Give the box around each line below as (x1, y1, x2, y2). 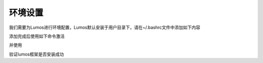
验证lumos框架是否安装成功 (9, 51, 64, 57)
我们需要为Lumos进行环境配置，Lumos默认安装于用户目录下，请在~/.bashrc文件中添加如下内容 (9, 24, 201, 30)
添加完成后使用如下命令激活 (9, 33, 65, 39)
